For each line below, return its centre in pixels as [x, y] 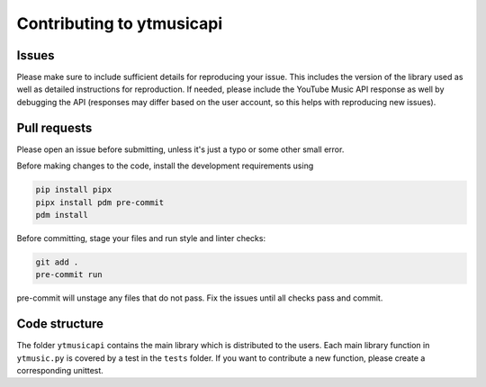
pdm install [62, 215]
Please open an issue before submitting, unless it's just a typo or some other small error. [180, 149]
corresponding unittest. [60, 370]
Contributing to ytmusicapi [120, 23]
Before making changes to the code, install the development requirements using [165, 166]
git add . [57, 262]
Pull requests [54, 127]
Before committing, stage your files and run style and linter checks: [141, 238]
